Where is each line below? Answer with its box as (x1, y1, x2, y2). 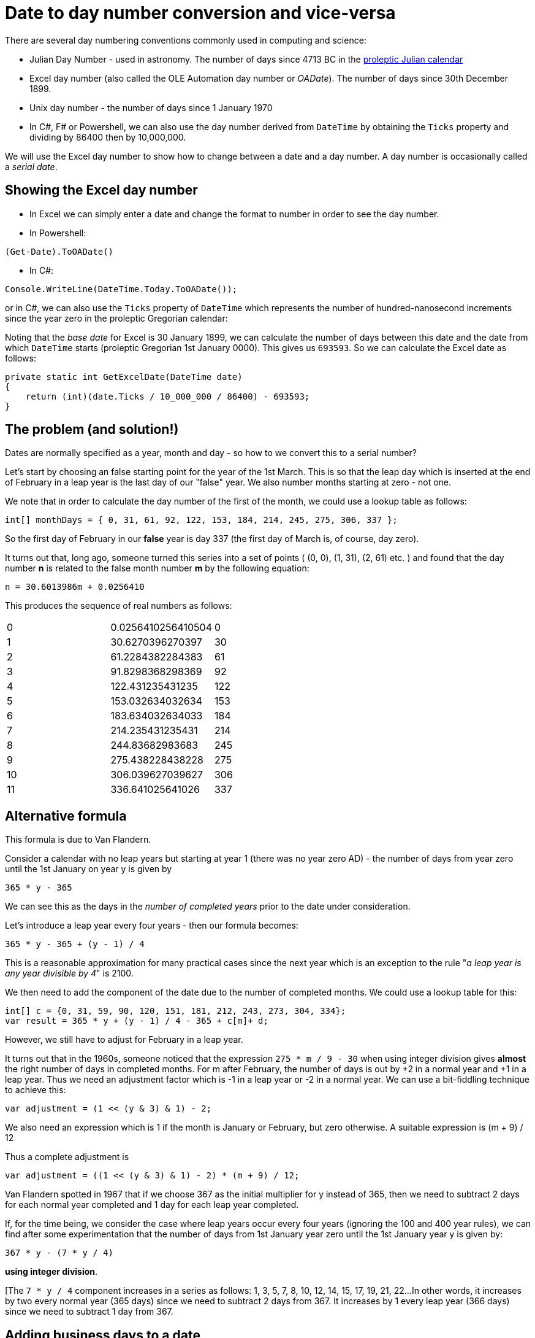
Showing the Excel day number (5, 182, 198, 198)
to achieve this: (5, 1085, 66, 1096)
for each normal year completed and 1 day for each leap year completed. (5, 1199, 299, 1210)
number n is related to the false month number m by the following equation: (5, 563, 309, 574)
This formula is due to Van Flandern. (5, 834, 151, 845)
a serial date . (5, 161, 58, 172)
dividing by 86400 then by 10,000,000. (29, 131, 186, 142)
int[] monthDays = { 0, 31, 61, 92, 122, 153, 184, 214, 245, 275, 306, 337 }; (5, 515, 398, 525)
